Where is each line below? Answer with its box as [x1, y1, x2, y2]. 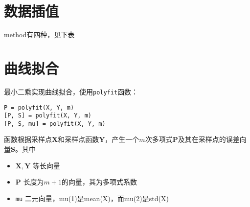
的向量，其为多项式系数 [61, 177, 137, 187]
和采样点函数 [58, 134, 99, 144]
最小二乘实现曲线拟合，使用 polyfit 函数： [4, 86, 138, 96]
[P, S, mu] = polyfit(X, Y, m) [4, 120, 106, 127]
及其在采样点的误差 [178, 134, 240, 144]
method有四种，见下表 [4, 29, 75, 40]
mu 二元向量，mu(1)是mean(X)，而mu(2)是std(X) [15, 193, 169, 203]
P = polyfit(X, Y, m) [4, 104, 74, 111]
